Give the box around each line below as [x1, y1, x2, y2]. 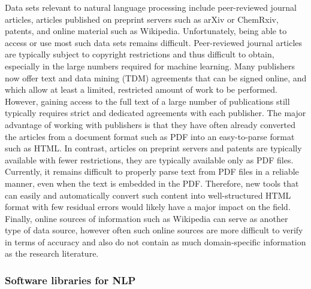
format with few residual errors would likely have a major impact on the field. [5, 200, 291, 213]
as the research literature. [5, 247, 99, 260]
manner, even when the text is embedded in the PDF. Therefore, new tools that [5, 177, 299, 189]
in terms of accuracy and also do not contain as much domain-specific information [5, 235, 306, 248]
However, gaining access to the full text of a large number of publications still [5, 95, 290, 107]
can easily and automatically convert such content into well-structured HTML [5, 188, 291, 201]
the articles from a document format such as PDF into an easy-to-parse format [5, 130, 295, 142]
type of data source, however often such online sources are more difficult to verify [5, 224, 303, 236]
